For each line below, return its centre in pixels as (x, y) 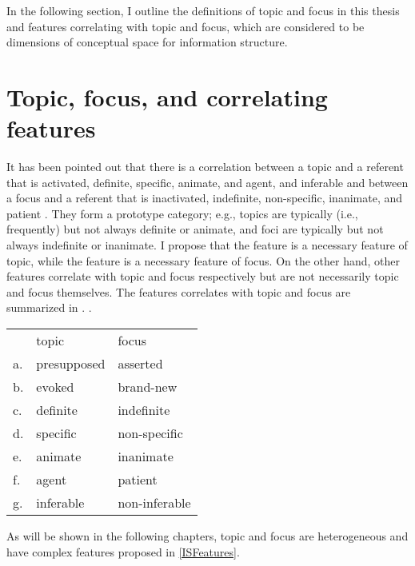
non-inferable (154, 503)
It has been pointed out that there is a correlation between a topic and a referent (205, 167)
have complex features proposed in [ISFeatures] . (123, 551)
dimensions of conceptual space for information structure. (147, 42)
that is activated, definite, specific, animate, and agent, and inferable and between (207, 182)
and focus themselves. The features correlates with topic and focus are (179, 291)
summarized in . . (49, 307)
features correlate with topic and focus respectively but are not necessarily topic (203, 276)
